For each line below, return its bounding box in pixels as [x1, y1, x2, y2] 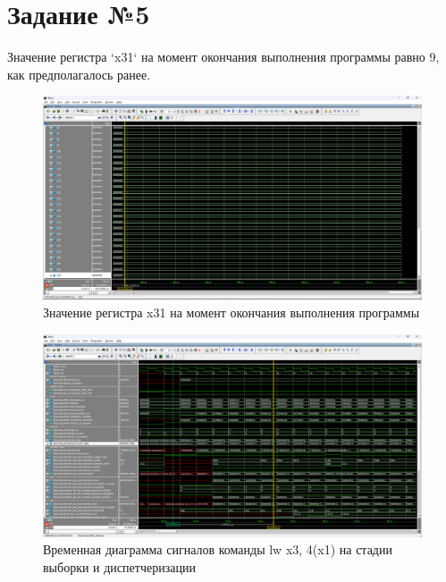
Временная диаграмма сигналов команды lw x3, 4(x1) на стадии [43, 540, 392, 559]
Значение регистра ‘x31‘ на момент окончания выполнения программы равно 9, [7, 47, 440, 66]
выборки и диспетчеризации [43, 557, 196, 576]
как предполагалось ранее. [7, 64, 151, 83]
